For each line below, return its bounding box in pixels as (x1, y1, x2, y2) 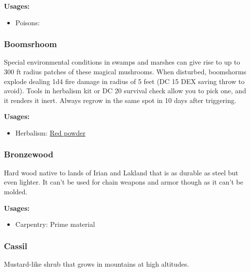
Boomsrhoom (4, 38, 57, 50)
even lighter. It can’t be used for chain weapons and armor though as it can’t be (4, 177, 243, 187)
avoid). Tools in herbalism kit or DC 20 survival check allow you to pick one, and (4, 85, 246, 96)
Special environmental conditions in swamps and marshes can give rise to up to (4, 57, 240, 67)
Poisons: (15, 17, 40, 27)
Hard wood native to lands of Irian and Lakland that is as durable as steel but (4, 167, 238, 177)
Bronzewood (4, 148, 54, 160)
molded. (4, 186, 28, 196)
